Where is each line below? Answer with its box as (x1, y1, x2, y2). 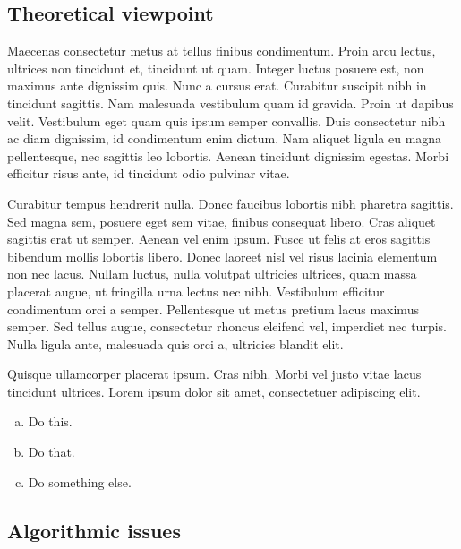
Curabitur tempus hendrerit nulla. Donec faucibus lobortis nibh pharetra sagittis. (7, 193, 454, 212)
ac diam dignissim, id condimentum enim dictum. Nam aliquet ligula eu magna (7, 129, 442, 148)
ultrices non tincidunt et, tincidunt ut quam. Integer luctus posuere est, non (7, 58, 424, 77)
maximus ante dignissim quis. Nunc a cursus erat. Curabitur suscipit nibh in (7, 76, 427, 95)
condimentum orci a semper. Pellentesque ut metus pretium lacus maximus (7, 299, 419, 318)
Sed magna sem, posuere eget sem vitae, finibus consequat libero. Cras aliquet (7, 211, 436, 230)
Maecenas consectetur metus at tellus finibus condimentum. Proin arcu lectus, (7, 41, 436, 60)
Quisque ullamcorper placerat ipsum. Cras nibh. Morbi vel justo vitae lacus (7, 365, 422, 383)
